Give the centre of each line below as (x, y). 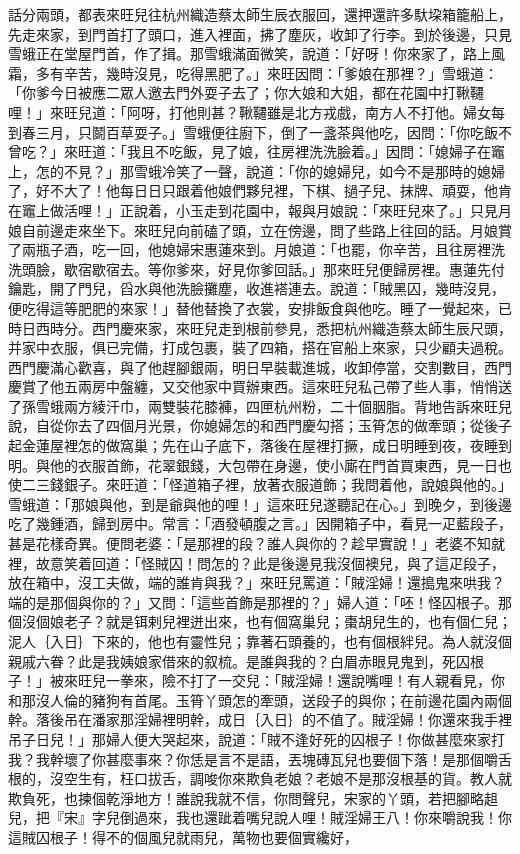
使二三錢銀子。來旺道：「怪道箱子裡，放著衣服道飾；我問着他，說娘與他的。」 (260, 484)
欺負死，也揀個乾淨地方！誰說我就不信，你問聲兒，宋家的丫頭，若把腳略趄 (253, 797)
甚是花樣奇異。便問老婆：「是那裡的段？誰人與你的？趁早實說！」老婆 (235, 543)
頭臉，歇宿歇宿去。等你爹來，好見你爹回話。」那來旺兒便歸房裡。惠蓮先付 (263, 268)
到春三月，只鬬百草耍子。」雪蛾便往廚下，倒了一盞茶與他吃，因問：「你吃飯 (253, 131)
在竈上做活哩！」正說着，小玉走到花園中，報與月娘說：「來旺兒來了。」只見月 (260, 209)
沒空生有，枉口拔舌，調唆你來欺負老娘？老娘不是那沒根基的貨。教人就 (280, 778)
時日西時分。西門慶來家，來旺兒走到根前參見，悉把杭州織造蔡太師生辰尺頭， (260, 327)
